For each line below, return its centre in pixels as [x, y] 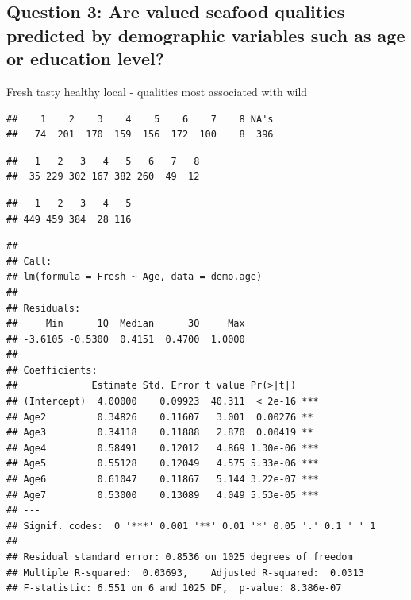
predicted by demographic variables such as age [206, 35]
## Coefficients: [52, 370]
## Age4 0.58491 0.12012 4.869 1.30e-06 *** [163, 448]
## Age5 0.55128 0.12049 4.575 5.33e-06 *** [163, 464]
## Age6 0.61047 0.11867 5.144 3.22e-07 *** [163, 480]
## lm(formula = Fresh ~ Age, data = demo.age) [134, 277]
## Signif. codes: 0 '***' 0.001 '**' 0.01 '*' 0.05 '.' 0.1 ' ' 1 [191, 526]
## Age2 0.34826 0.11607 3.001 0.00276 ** [160, 417]
